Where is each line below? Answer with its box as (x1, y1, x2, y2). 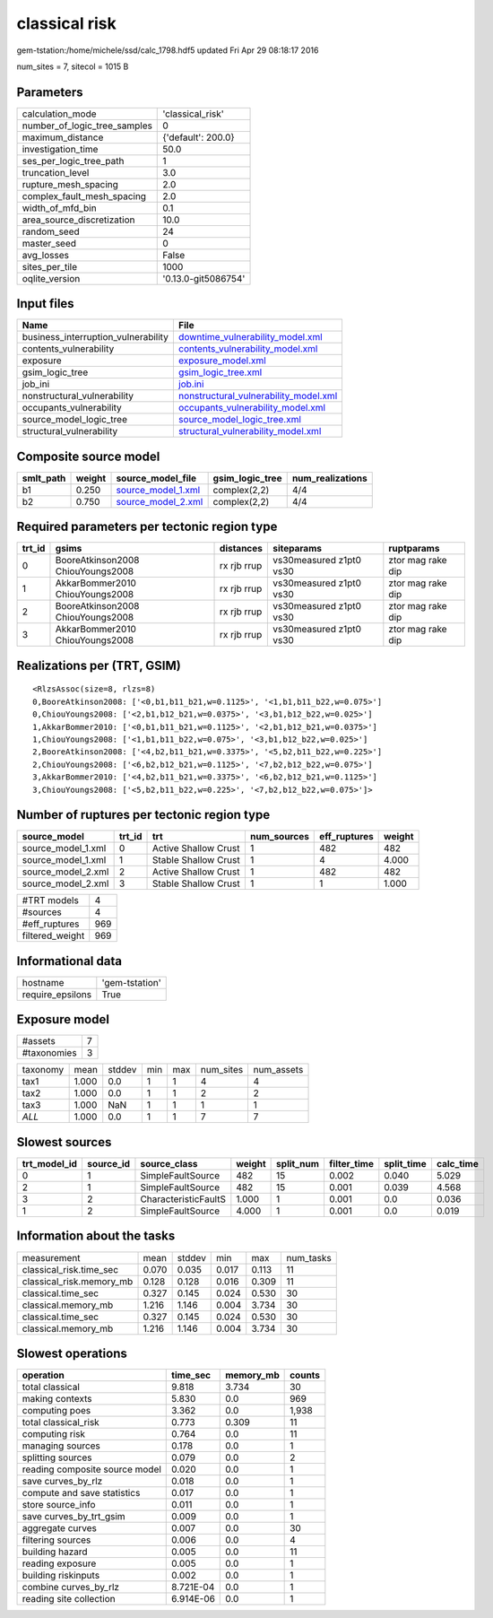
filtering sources (22, 1534, 91, 1546)
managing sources (22, 1440, 100, 1452)
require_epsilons (22, 987, 92, 1000)
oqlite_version (22, 272, 81, 284)
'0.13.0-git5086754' (162, 272, 246, 284)
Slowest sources (16, 1135, 112, 1150)
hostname (22, 976, 65, 988)
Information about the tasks (16, 1229, 176, 1244)
